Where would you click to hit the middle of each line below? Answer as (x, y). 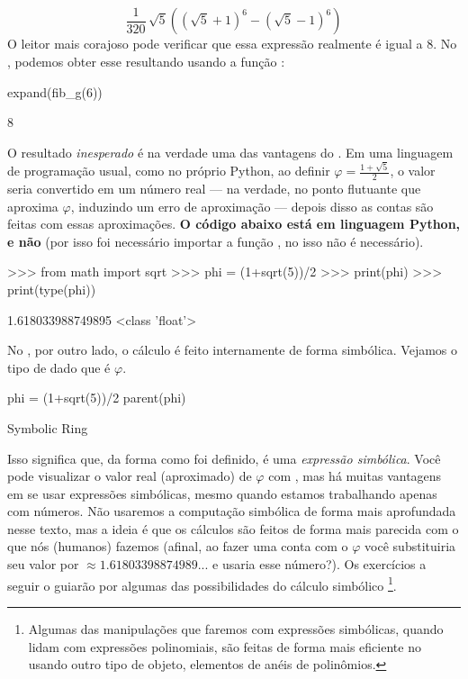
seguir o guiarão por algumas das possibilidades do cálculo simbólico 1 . (202, 584)
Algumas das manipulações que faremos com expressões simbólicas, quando (236, 628)
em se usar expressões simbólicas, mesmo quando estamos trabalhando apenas (222, 493)
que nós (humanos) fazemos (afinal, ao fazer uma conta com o (178, 546)
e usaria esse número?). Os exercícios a (319, 564)
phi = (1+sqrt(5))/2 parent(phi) (97, 398)
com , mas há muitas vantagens (355, 476)
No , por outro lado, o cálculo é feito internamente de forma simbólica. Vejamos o (233, 350)
